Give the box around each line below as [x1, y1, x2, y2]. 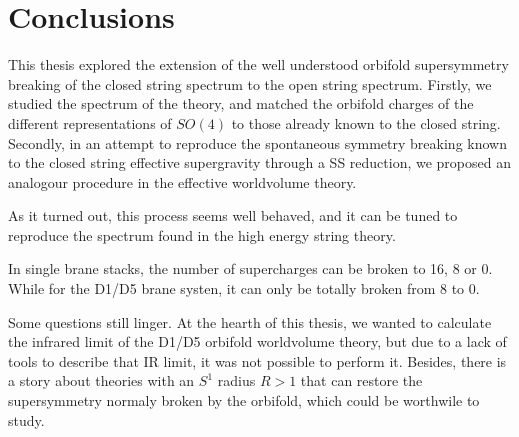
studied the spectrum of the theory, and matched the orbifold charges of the [8, 93, 474, 114]
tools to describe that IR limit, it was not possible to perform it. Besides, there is [8, 350, 507, 371]
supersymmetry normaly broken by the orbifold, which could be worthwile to [8, 390, 480, 411]
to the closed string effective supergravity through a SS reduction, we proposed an [8, 152, 511, 173]
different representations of [8, 112, 172, 133]
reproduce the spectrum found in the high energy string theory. [8, 224, 396, 245]
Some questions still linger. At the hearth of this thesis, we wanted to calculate [8, 311, 492, 332]
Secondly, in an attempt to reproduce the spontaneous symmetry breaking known [8, 132, 507, 153]
